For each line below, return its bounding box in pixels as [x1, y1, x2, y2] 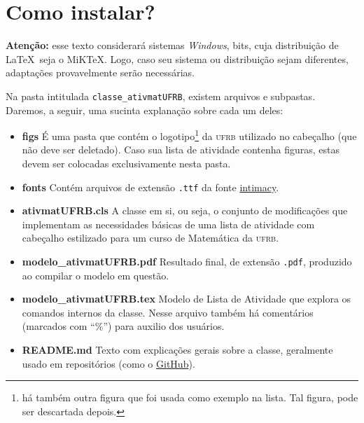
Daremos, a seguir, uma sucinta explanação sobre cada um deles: [6, 102, 283, 117]
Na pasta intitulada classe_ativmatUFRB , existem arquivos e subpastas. [6, 88, 316, 103]
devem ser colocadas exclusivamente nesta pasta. [22, 156, 231, 170]
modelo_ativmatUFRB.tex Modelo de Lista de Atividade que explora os [22, 291, 351, 306]
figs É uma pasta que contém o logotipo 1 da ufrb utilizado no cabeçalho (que [22, 127, 357, 143]
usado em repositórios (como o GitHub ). [22, 356, 195, 370]
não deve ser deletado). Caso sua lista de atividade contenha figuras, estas [22, 142, 340, 157]
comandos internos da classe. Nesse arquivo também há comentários [22, 305, 314, 319]
